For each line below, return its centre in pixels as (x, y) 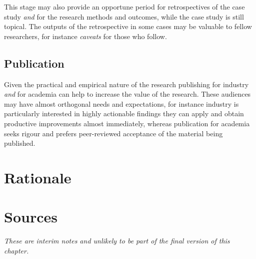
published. (20, 143)
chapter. (16, 250)
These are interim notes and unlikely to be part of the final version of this (117, 241)
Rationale (38, 177)
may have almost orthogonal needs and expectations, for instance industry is (121, 103)
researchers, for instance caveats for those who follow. (85, 36)
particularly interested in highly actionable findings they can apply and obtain (124, 113)
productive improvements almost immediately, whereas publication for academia (127, 123)
